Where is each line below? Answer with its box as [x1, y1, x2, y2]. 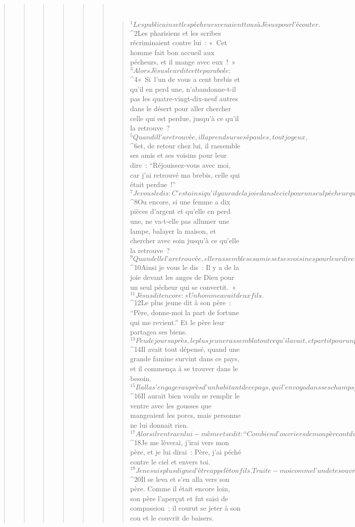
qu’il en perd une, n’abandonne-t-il [130, 83, 236, 94]
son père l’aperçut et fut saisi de [130, 493, 229, 503]
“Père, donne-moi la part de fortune [130, 307, 239, 317]
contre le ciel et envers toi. [130, 456, 210, 466]
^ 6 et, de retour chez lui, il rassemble [130, 140, 240, 150]
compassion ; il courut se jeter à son [130, 503, 240, 513]
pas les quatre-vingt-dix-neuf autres [130, 93, 238, 104]
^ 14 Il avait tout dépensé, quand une [130, 343, 240, 354]
